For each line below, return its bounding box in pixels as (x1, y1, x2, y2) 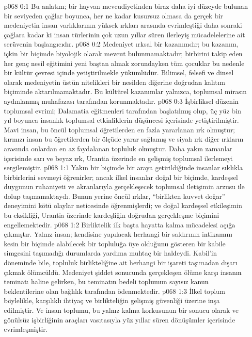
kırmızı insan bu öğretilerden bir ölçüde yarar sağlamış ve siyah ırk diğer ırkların (4, 134, 244, 144)
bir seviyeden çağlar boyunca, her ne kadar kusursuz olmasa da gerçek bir (4, 10, 223, 20)
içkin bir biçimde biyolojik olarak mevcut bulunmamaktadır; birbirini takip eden (4, 48, 243, 58)
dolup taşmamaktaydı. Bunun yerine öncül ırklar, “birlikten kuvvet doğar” (4, 191, 225, 201)
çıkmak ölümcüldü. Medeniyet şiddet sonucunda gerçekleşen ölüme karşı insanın (4, 267, 242, 277)
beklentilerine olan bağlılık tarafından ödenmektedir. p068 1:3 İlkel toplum (4, 286, 225, 296)
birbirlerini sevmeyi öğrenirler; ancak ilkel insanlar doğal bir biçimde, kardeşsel (4, 172, 238, 182)
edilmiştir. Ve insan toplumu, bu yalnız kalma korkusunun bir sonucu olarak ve (4, 305, 239, 315)
